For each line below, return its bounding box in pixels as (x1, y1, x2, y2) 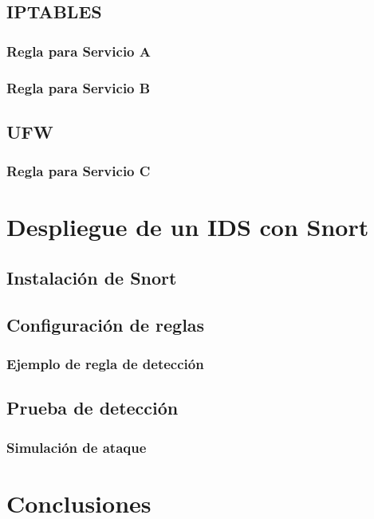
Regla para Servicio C (6, 161, 151, 181)
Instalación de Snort (6, 265, 177, 289)
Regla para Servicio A (6, 41, 151, 61)
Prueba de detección (6, 395, 179, 420)
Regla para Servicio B (6, 77, 151, 97)
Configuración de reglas (6, 312, 205, 336)
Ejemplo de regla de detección (6, 353, 204, 373)
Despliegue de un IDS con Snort (6, 210, 369, 243)
